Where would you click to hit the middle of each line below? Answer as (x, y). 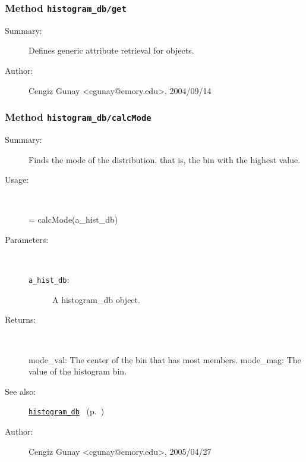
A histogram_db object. (96, 299)
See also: (20, 391)
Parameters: (27, 239)
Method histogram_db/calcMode (78, 117)
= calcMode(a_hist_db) (73, 219)
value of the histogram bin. (78, 371)
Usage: (17, 180)
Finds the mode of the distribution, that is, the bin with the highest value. (165, 159)
